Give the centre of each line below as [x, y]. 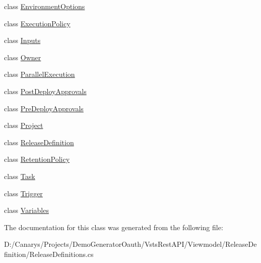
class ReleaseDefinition [39, 142]
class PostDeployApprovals [45, 91]
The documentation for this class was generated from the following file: [114, 227]
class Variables [26, 210]
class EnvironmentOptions [45, 6]
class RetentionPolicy [37, 159]
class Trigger [23, 193]
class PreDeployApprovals [44, 108]
